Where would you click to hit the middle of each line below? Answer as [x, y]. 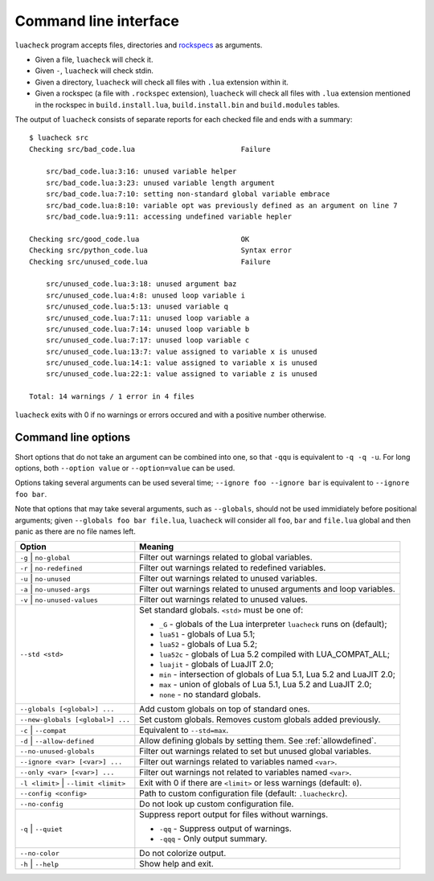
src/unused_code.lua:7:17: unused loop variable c [147, 340]
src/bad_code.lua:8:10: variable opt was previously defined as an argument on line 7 [221, 205]
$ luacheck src [59, 138]
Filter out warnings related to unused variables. [228, 579]
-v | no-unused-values [59, 600]
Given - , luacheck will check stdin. [94, 71]
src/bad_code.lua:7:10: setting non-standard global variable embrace [188, 194]
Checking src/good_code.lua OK [139, 239]
